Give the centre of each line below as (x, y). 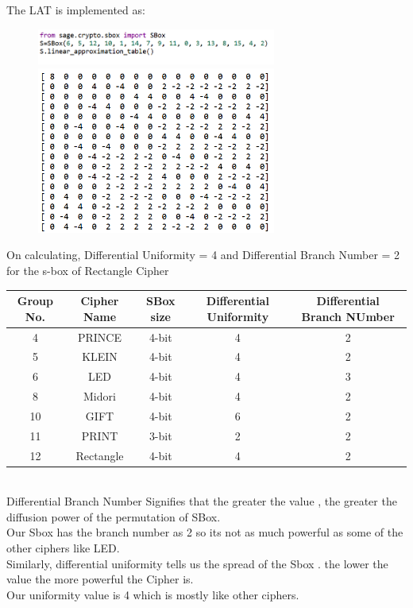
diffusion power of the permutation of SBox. (114, 516)
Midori (100, 396)
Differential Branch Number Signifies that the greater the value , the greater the (202, 501)
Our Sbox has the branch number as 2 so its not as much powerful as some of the (205, 532)
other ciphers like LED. (63, 548)
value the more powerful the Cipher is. (100, 579)
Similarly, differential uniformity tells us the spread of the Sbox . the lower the (197, 563)
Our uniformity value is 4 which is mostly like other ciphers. (153, 594)
